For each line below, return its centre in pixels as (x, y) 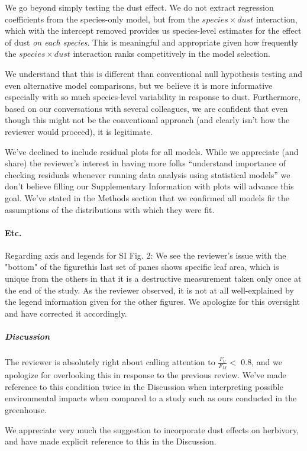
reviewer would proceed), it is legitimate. (79, 131)
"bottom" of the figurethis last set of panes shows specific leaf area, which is (142, 267)
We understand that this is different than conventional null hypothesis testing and (154, 73)
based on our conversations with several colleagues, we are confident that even (146, 108)
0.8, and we (261, 362)
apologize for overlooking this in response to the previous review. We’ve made (146, 375)
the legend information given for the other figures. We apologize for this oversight (153, 302)
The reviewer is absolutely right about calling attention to (110, 362)
